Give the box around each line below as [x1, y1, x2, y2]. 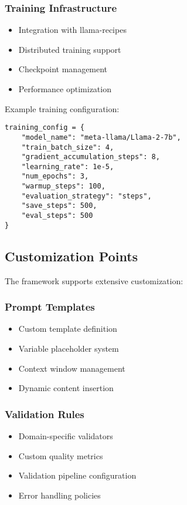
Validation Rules [5, 406, 84, 421]
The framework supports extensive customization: [5, 274, 183, 287]
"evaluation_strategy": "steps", [21, 191, 152, 200]
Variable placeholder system [18, 342, 119, 355]
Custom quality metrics [18, 449, 103, 462]
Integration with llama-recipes [18, 23, 127, 36]
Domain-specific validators [18, 430, 113, 442]
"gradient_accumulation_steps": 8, [21, 153, 160, 161]
